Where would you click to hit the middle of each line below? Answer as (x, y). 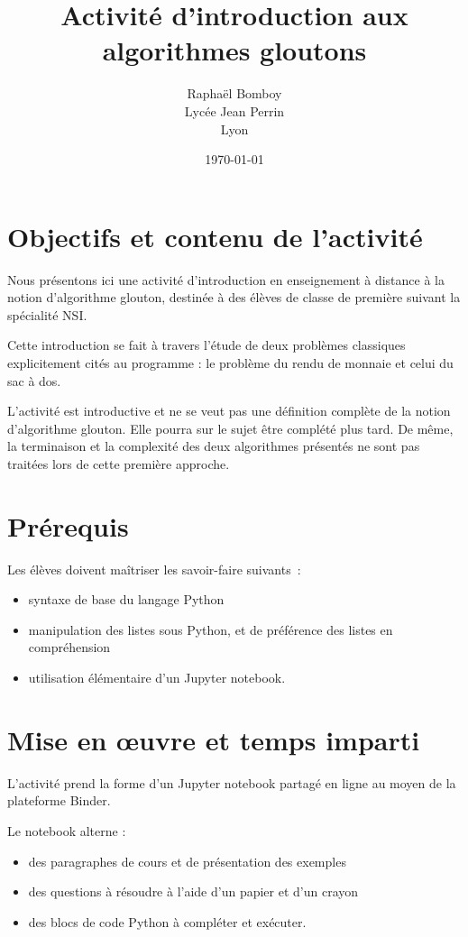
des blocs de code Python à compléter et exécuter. (167, 921)
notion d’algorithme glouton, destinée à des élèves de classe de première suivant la (234, 297)
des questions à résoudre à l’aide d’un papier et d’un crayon (193, 891)
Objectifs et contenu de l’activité (215, 236)
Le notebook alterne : (67, 830)
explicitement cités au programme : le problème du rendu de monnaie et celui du (230, 363)
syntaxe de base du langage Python (126, 599)
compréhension (69, 647)
